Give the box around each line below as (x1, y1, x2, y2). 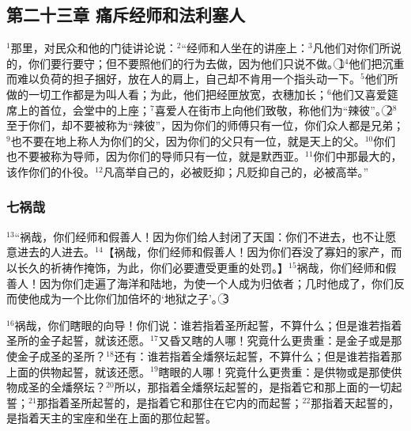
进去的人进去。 (17, 244, 95, 260)
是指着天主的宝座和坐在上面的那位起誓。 (6, 410, 217, 426)
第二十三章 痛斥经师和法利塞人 (6, 2, 246, 27)
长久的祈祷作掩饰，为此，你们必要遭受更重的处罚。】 (17, 259, 288, 275)
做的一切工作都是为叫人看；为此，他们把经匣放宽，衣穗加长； (6, 85, 327, 102)
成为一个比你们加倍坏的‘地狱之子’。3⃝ (39, 290, 229, 307)
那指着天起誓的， (311, 394, 400, 410)
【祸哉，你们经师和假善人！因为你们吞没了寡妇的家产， (103, 244, 391, 260)
